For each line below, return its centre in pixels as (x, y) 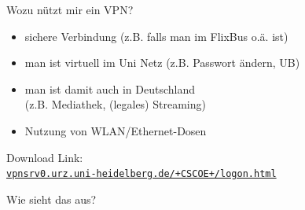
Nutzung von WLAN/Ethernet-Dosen (116, 130)
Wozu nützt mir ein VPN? (70, 9)
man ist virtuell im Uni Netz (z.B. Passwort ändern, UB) (162, 63)
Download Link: (45, 157)
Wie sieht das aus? (51, 199)
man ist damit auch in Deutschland (110, 88)
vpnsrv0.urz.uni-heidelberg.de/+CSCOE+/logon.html (141, 174)
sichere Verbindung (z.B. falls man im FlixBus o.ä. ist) (156, 36)
